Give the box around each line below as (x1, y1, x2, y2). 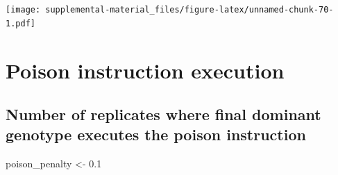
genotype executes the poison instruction (6, 124, 306, 145)
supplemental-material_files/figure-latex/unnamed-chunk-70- (45, 5, 334, 15)
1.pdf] (6, 18, 35, 28)
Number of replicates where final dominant (6, 103, 321, 125)
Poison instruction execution (6, 56, 285, 84)
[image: (6, 5, 41, 15)
